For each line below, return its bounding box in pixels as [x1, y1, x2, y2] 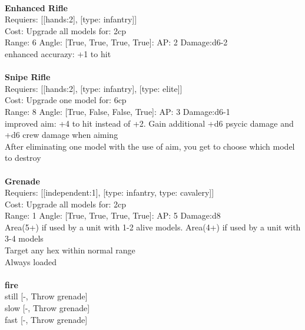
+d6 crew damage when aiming [5, 128, 118, 141]
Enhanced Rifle [5, 1, 68, 14]
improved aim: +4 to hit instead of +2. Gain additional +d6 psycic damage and [5, 117, 294, 129]
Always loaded [5, 255, 57, 268]
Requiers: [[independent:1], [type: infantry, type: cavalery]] [5, 186, 214, 199]
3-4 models [5, 232, 44, 245]
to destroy [5, 151, 41, 164]
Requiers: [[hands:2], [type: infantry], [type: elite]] [5, 82, 183, 94]
